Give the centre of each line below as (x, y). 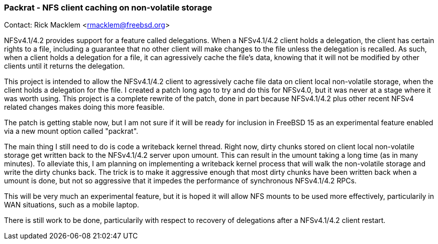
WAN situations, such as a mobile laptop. (72, 205)
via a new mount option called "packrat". (71, 131)
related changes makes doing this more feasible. (84, 107)
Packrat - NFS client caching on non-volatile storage (108, 8)
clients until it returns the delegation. (65, 66)
